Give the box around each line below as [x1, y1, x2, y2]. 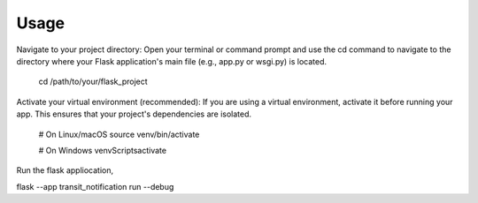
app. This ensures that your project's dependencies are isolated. [16, 109, 252, 119]
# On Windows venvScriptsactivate [38, 145, 167, 155]
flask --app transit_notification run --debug [16, 181, 174, 192]
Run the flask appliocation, [16, 165, 114, 176]
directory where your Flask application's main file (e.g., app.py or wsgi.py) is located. [16, 56, 328, 66]
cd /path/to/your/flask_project [38, 76, 148, 87]
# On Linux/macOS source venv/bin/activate [38, 129, 200, 139]
